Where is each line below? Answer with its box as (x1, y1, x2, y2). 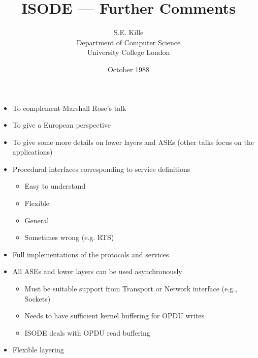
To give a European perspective (12, 120, 111, 130)
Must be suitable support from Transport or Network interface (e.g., (24, 283, 237, 294)
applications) (12, 146, 53, 157)
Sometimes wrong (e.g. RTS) (24, 232, 114, 243)
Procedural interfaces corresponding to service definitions (12, 163, 190, 174)
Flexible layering (12, 344, 64, 355)
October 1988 (107, 64, 150, 74)
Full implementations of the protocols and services (12, 249, 169, 259)
